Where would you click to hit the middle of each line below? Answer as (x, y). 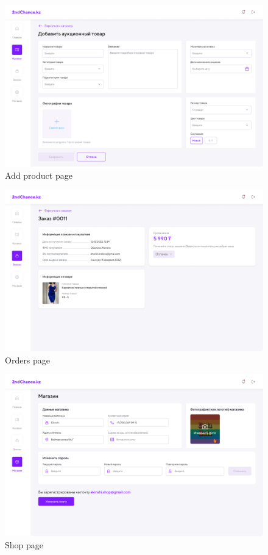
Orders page (28, 360)
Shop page (24, 544)
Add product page (39, 175)
